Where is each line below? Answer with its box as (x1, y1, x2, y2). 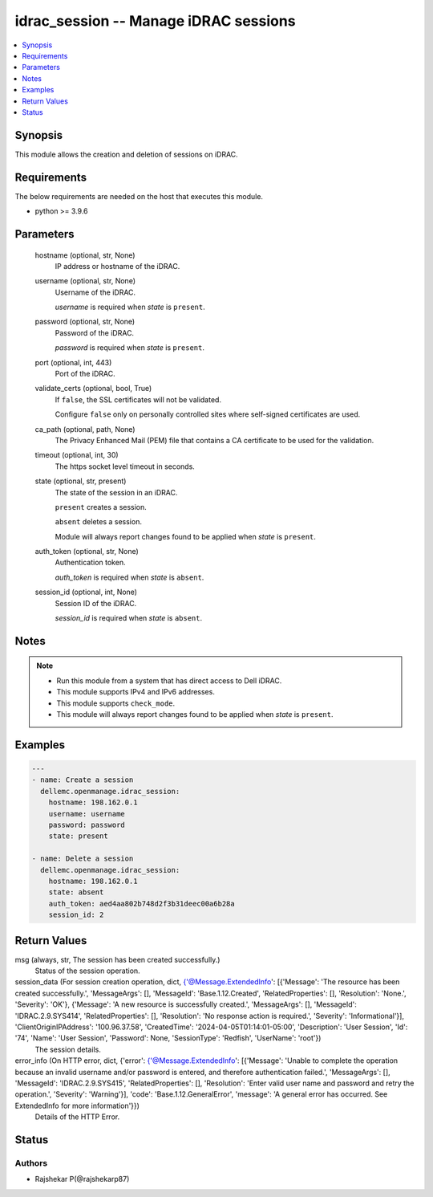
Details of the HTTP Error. (34, 1112, 120, 1122)
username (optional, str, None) (34, 276, 136, 286)
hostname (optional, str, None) (34, 250, 136, 260)
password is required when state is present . (55, 343, 204, 352)
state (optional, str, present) (34, 476, 127, 486)
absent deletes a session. (55, 517, 142, 527)
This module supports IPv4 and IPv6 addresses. (56, 687, 216, 697)
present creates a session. (55, 502, 148, 511)
